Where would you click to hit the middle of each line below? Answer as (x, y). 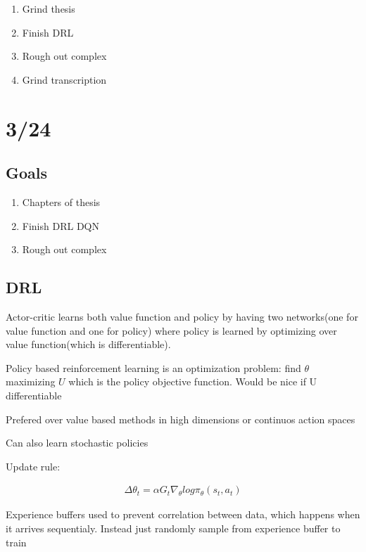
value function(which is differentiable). (88, 344)
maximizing (31, 381)
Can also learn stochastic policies (77, 443)
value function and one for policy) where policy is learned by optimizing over (171, 330)
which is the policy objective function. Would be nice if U (193, 381)
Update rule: (33, 466)
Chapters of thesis (61, 201)
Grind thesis (49, 8)
